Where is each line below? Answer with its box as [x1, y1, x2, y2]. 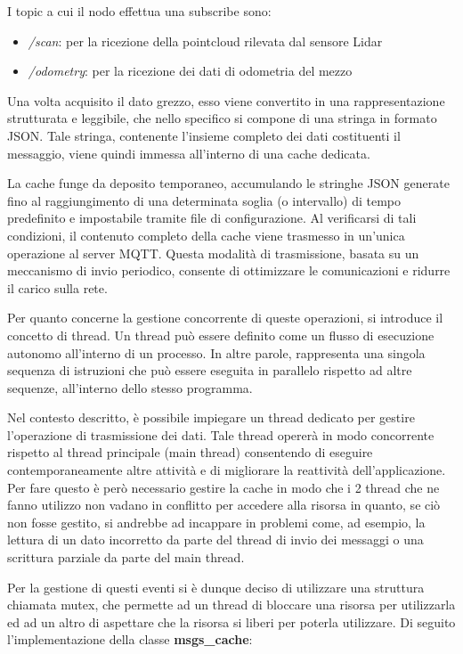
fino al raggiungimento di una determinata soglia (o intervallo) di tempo [7, 191, 402, 209]
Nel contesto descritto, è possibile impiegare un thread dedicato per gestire [7, 408, 415, 427]
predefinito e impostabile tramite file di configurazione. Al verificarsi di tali [7, 208, 417, 227]
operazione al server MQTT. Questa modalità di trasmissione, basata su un [7, 243, 419, 262]
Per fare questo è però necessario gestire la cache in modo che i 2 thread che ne [7, 478, 440, 496]
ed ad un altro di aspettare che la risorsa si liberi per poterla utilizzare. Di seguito [7, 612, 456, 631]
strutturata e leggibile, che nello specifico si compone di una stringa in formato [7, 109, 437, 127]
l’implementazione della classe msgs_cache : [7, 630, 253, 649]
